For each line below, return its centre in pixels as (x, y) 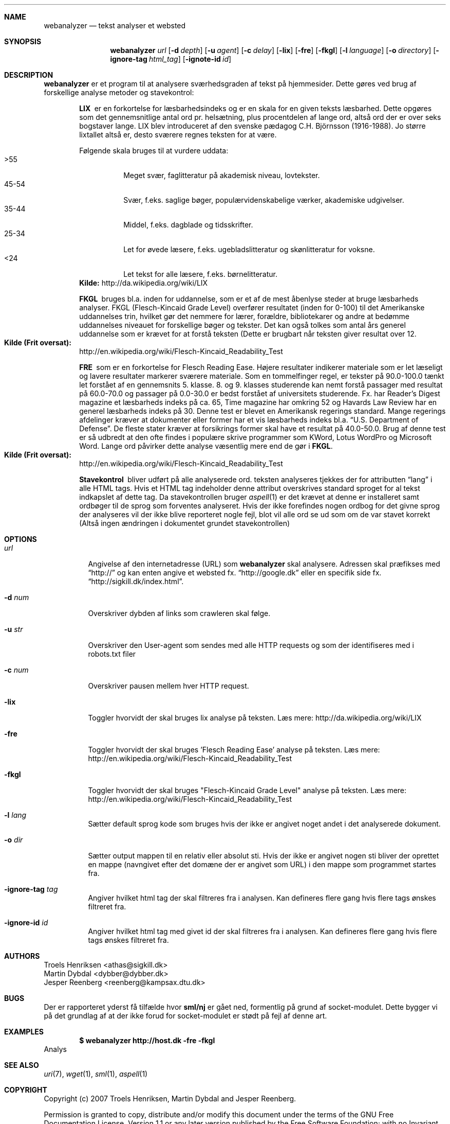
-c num (16, 670)
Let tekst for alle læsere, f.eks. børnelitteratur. (200, 274)
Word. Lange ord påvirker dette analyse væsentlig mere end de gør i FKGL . (206, 446)
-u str (14, 629)
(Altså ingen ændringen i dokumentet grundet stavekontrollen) (185, 523)
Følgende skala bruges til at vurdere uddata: (154, 151)
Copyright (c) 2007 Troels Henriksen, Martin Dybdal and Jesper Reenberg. (170, 1099)
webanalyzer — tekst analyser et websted (115, 25)
